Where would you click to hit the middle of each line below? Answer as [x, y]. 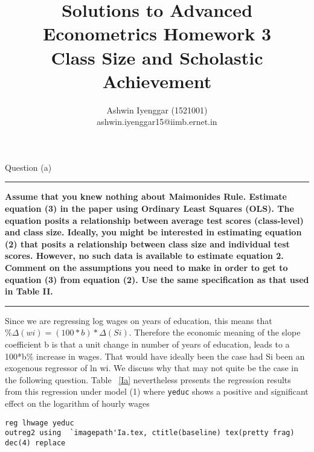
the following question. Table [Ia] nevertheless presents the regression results [148, 379]
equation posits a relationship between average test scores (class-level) [154, 220]
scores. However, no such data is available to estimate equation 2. [144, 256]
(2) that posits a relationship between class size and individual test [147, 244]
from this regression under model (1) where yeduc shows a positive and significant [157, 391]
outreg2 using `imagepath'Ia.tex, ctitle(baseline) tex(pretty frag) [150, 433]
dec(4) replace [35, 443]
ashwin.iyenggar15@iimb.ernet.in [157, 122]
